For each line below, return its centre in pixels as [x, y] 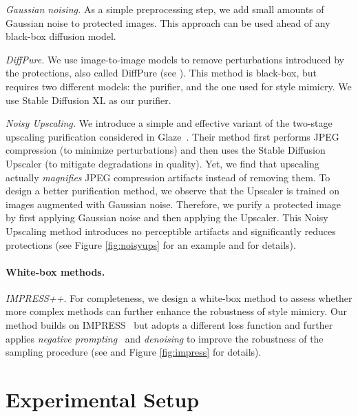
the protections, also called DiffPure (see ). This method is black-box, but [161, 73]
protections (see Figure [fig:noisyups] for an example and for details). [151, 244]
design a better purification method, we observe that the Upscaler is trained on [173, 191]
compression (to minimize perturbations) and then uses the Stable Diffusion [166, 150]
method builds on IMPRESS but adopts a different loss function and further [169, 325]
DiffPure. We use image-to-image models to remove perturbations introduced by [175, 59]
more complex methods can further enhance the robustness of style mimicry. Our [177, 311]
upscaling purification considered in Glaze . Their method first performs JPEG [172, 136]
